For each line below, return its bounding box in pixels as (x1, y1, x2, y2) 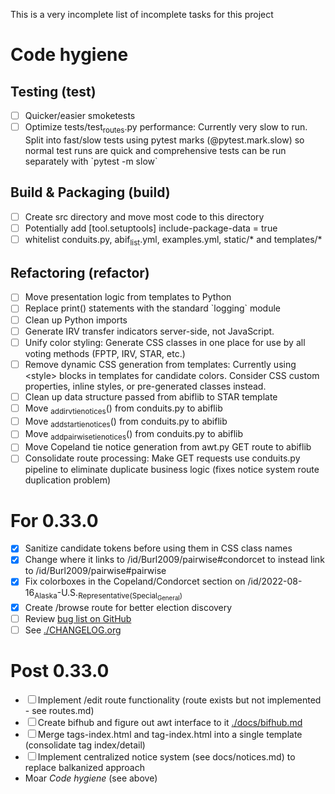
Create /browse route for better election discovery (24, 601, 233, 613)
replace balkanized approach (24, 761, 145, 773)
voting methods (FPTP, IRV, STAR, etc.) (24, 347, 186, 359)
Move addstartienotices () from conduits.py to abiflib (24, 415, 228, 429)
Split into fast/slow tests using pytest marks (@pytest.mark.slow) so (24, 134, 305, 146)
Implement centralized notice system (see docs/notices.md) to (37, 750, 296, 763)
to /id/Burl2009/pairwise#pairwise (24, 565, 167, 577)
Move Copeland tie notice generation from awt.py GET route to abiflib (24, 441, 312, 453)
